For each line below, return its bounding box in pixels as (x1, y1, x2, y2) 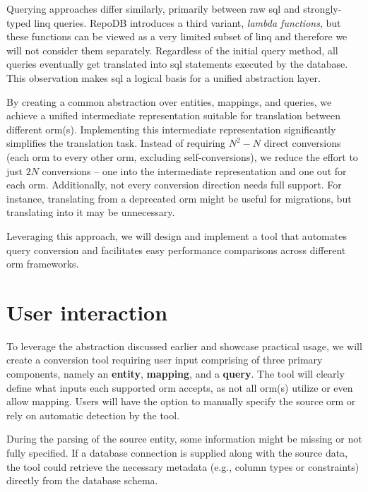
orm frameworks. (6, 256, 79, 271)
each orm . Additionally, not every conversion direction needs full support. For (6, 177, 342, 192)
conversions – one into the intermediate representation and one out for (42, 163, 347, 178)
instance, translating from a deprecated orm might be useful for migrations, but (6, 191, 352, 205)
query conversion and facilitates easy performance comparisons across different (6, 242, 346, 257)
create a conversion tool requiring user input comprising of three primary (6, 352, 323, 367)
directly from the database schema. (6, 473, 158, 488)
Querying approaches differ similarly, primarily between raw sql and (6, 1, 300, 16)
